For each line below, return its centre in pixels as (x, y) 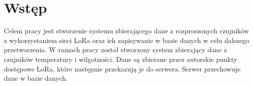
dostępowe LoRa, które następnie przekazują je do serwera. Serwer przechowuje (122, 68)
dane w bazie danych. (36, 78)
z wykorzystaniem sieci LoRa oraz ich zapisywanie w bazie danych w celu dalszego (126, 40)
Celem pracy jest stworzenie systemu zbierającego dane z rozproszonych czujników (126, 31)
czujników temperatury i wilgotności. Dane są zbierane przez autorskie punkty (121, 59)
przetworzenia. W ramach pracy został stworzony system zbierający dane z (116, 50)
